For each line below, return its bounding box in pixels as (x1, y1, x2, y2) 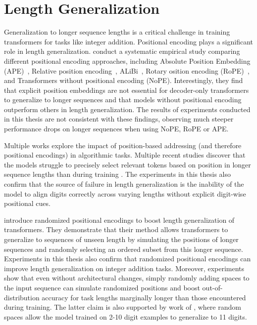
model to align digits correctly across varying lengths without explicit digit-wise (4, 188, 246, 199)
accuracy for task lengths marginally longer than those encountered (42, 292, 246, 302)
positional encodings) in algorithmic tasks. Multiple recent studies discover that (4, 150, 246, 160)
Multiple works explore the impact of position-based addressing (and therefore (4, 140, 242, 150)
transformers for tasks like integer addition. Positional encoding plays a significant (4, 36, 254, 46)
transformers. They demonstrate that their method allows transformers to (4, 224, 228, 235)
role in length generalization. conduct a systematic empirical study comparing (4, 46, 240, 56)
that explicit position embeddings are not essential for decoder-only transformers (4, 84, 249, 95)
